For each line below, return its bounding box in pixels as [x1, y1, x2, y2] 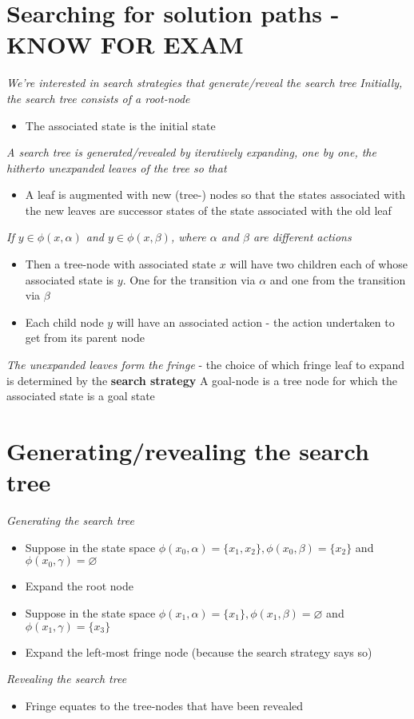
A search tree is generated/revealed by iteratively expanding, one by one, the [6, 144, 376, 161]
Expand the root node [25, 578, 134, 594]
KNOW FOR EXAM [6, 28, 244, 61]
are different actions [253, 228, 352, 245]
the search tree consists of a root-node [6, 89, 190, 106]
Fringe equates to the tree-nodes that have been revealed [25, 697, 304, 713]
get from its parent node [25, 329, 145, 346]
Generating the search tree [6, 512, 134, 529]
